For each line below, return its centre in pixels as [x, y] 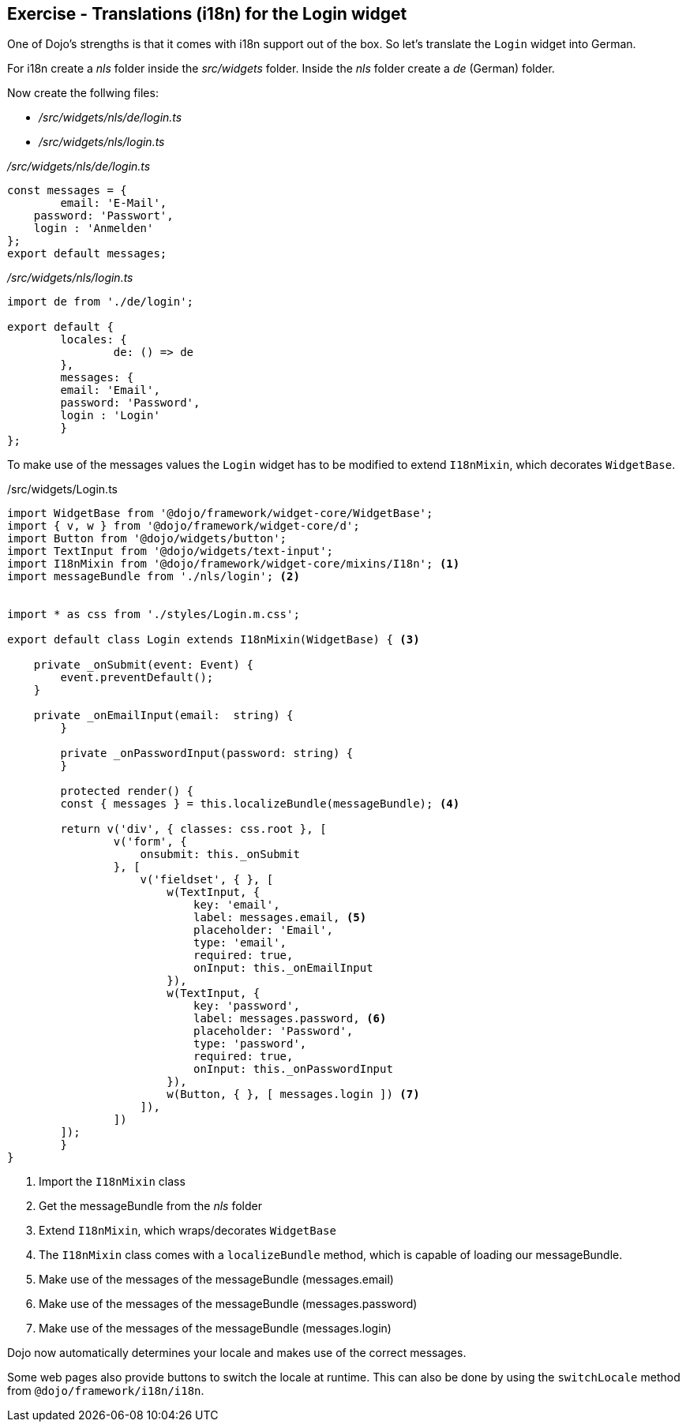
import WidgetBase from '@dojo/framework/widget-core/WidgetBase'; [220, 513]
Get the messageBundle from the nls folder [151, 1206]
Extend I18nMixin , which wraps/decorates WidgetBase [187, 1231]
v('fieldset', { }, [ [207, 880]
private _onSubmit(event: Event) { [143, 665]
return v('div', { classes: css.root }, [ [193, 829]
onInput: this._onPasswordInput [293, 1069]
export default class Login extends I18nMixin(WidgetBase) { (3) [214, 640]
